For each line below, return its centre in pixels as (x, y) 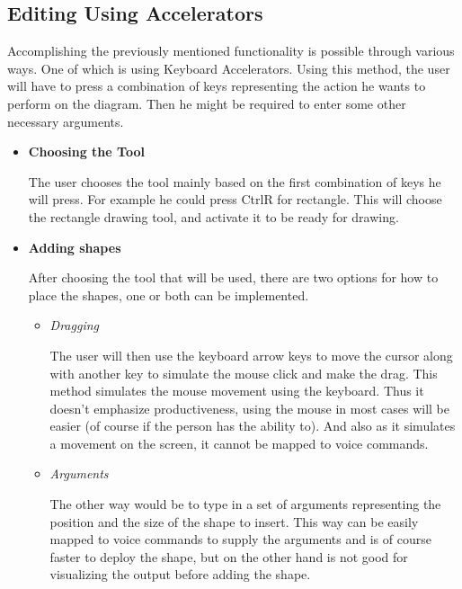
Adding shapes (75, 247)
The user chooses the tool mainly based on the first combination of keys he (235, 181)
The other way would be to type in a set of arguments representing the (245, 504)
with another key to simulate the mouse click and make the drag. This (244, 373)
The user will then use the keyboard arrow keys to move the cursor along (251, 355)
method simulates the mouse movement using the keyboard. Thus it (237, 391)
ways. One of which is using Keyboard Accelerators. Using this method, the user (229, 68)
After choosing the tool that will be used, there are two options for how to (233, 277)
